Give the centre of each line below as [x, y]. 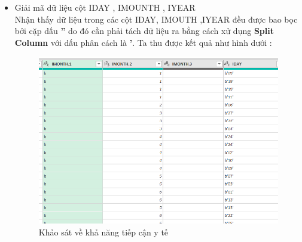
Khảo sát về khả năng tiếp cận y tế [103, 232]
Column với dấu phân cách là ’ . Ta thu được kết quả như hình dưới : [143, 42]
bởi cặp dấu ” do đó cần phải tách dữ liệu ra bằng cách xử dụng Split [144, 31]
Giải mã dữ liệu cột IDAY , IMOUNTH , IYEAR [105, 7]
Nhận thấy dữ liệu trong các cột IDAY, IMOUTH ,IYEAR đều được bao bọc [156, 19]
